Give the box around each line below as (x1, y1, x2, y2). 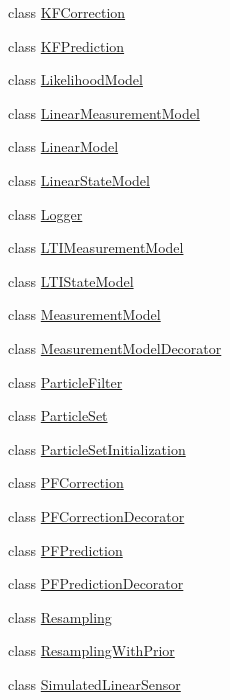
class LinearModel (8, 136, 119, 157)
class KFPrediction (8, 35, 125, 56)
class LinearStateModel (8, 169, 150, 190)
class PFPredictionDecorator (8, 573, 184, 594)
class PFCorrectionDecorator (8, 505, 185, 526)
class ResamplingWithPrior (8, 640, 175, 661)
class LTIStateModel (8, 270, 134, 291)
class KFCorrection (8, 2, 126, 22)
